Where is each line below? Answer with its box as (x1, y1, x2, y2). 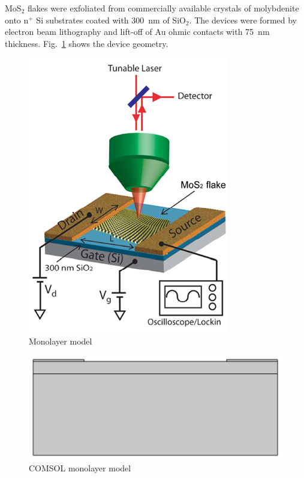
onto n (5, 13, 29, 26)
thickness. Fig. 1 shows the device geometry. (5, 37, 168, 49)
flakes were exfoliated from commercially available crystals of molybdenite (27, 2, 299, 14)
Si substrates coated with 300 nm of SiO (36, 13, 186, 26)
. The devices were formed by (189, 13, 297, 26)
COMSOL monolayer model (29, 462, 131, 474)
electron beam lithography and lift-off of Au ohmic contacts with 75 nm (5, 25, 270, 38)
